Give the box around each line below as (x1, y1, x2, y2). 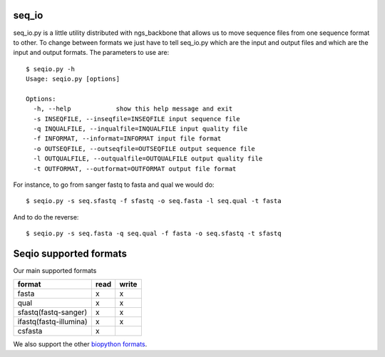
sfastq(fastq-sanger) (17, 307, 88, 317)
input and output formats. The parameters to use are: (13, 48, 170, 57)
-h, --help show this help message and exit (33, 105, 233, 113)
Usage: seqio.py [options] (26, 75, 120, 83)
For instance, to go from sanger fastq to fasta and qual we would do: (13, 180, 215, 189)
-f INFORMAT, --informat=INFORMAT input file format (33, 135, 222, 143)
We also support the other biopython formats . (13, 340, 148, 348)
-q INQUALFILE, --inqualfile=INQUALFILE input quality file (33, 125, 248, 133)
